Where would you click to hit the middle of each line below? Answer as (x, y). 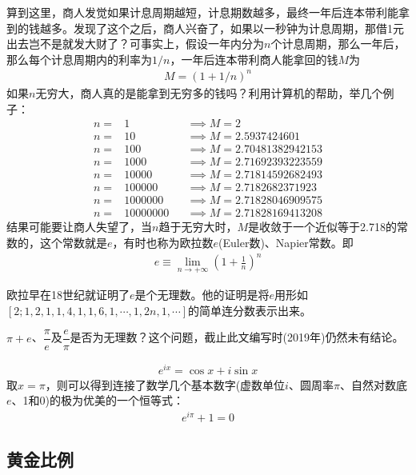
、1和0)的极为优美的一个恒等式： (98, 400)
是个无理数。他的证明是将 (202, 295)
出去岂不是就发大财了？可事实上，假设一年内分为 (135, 44)
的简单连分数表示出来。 (250, 310)
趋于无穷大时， (198, 227)
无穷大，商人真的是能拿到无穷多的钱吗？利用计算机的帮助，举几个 (209, 92)
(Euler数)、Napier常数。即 (286, 242)
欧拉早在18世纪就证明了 (68, 295)
